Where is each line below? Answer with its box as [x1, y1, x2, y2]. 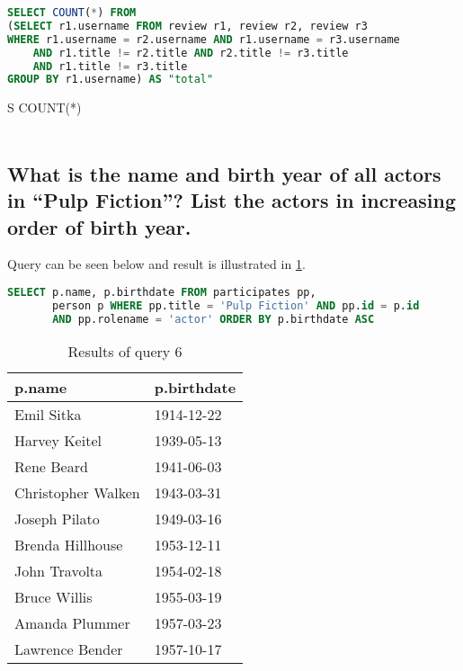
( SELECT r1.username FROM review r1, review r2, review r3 [7, 19, 368, 32]
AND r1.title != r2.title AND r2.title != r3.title [32, 46, 349, 59]
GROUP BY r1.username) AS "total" [7, 73, 214, 86]
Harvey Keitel [14, 429, 102, 451]
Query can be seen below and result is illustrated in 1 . [7, 255, 306, 273]
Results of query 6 [67, 340, 183, 362]
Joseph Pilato [14, 507, 100, 529]
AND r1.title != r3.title [32, 59, 188, 73]
